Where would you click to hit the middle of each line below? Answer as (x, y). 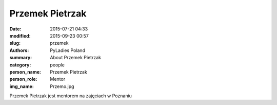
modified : (20, 36)
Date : (15, 29)
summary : (21, 58)
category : (20, 65)
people (57, 65)
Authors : (19, 50)
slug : (15, 43)
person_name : (25, 72)
